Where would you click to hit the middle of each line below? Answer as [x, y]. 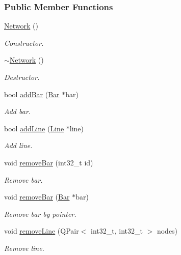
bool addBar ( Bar [32, 94]
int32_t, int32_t [117, 231]
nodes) [167, 231]
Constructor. [24, 42]
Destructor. [22, 77]
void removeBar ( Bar [37, 197]
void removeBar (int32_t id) [49, 162]
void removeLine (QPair [42, 231]
